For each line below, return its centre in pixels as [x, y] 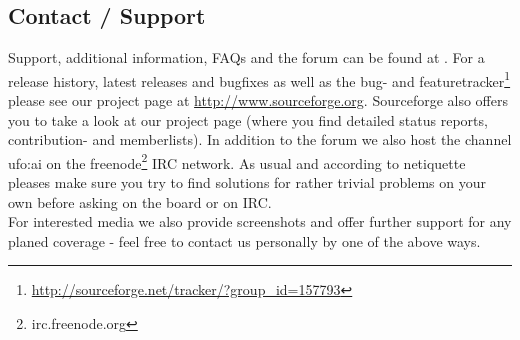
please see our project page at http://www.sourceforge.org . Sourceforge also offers [258, 100]
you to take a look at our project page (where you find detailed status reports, [248, 119]
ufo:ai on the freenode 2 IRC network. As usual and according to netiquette [237, 161]
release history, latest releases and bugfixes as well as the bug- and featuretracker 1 [259, 79]
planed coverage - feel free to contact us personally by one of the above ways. [244, 240]
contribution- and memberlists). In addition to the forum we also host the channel [260, 139]
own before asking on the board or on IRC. [140, 201]
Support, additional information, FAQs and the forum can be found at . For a [246, 57]
